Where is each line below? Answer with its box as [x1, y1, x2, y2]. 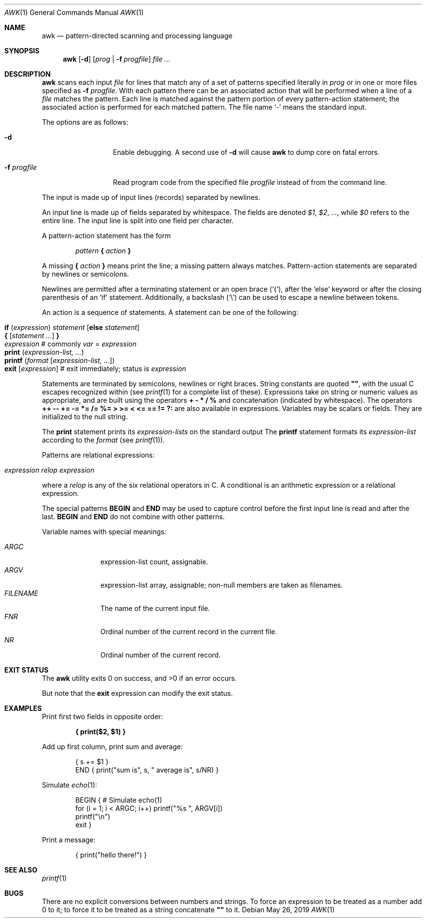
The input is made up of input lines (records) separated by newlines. [42, 193, 260, 201]
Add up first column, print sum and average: [42, 742, 183, 751]
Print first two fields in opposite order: [42, 712, 163, 721]
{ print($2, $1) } [75, 727, 126, 736]
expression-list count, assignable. [100, 558, 208, 566]
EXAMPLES [4, 704, 42, 712]
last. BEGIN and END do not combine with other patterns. [42, 512, 225, 521]
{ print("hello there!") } [75, 851, 147, 859]
